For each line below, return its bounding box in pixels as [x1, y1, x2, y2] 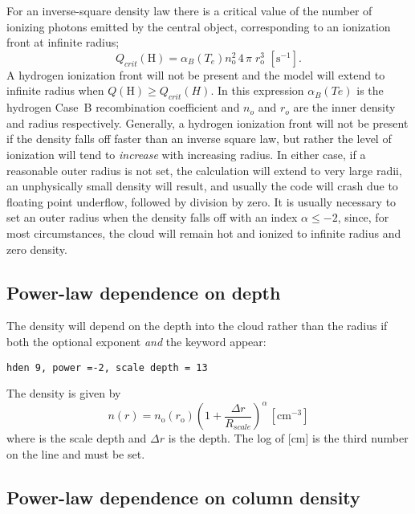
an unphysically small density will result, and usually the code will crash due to [6, 177, 398, 194]
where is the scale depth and [6, 430, 147, 447]
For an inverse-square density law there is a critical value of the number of [6, 2, 372, 18]
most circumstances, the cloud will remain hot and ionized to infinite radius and [6, 224, 401, 241]
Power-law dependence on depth [6, 279, 281, 304]
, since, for [337, 209, 389, 226]
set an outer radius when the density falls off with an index [6, 209, 298, 226]
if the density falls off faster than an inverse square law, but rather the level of [6, 130, 392, 147]
